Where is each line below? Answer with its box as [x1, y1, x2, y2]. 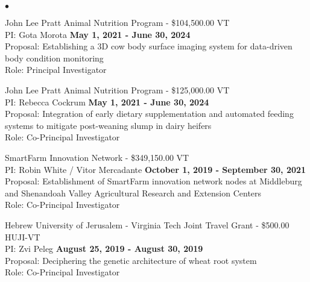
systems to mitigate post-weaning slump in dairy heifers [5, 119, 212, 131]
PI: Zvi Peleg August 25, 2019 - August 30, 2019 [5, 242, 203, 255]
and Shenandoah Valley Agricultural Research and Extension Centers [5, 186, 262, 199]
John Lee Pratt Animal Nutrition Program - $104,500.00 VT [5, 16, 230, 28]
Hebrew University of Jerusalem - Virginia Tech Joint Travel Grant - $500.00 [5, 218, 289, 231]
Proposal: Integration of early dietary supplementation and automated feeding [5, 107, 294, 120]
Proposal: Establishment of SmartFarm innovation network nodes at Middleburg [5, 175, 302, 187]
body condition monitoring [5, 51, 104, 64]
